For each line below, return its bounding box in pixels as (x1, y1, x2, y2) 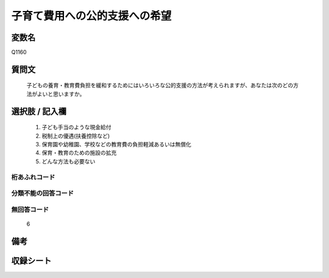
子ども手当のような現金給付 (41, 124, 111, 131)
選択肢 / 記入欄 (11, 106, 67, 116)
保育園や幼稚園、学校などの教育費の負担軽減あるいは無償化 (41, 141, 191, 148)
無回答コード (11, 205, 49, 213)
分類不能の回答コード (11, 189, 74, 198)
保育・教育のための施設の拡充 (41, 149, 117, 157)
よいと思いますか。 (37, 90, 85, 98)
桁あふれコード (11, 173, 55, 181)
